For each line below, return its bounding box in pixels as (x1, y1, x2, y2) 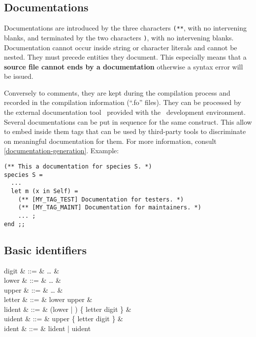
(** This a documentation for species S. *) (4, 163, 152, 170)
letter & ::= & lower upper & (4, 294, 93, 304)
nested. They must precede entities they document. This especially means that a (4, 52, 247, 62)
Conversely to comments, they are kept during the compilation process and (4, 87, 230, 98)
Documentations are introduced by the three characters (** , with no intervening (4, 23, 247, 33)
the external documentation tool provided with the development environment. (4, 107, 246, 117)
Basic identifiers (4, 242, 87, 257)
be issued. (4, 71, 33, 81)
